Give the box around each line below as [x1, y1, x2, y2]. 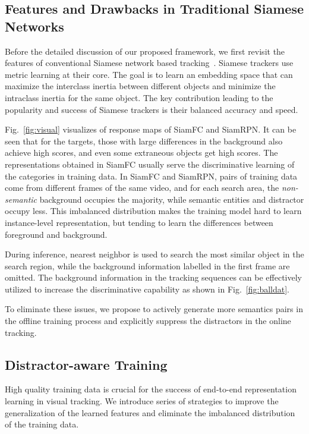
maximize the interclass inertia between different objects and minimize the [5, 80, 276, 92]
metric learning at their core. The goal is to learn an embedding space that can [5, 68, 293, 80]
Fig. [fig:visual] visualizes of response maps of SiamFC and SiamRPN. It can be [5, 123, 297, 136]
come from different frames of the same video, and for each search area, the [5, 181, 279, 194]
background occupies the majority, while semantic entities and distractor [39, 193, 304, 205]
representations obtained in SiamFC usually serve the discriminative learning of [5, 158, 295, 170]
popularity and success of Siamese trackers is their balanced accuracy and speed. [5, 103, 298, 115]
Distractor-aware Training [5, 355, 168, 373]
